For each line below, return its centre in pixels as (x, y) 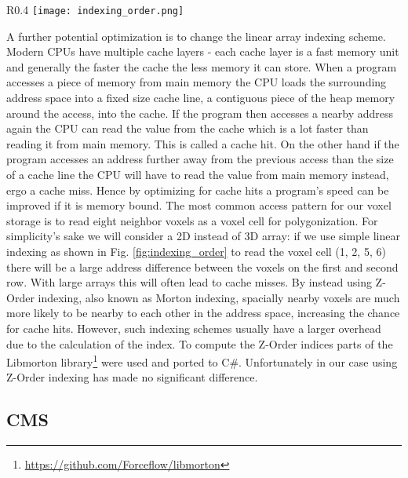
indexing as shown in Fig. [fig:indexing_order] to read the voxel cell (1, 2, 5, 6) (196, 251)
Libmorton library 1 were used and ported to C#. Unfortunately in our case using (202, 361)
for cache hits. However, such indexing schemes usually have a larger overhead (194, 328)
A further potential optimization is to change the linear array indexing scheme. (196, 36)
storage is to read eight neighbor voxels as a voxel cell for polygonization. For (192, 220)
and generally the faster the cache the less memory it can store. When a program (202, 66)
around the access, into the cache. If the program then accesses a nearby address (200, 113)
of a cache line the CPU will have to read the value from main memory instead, (198, 174)
